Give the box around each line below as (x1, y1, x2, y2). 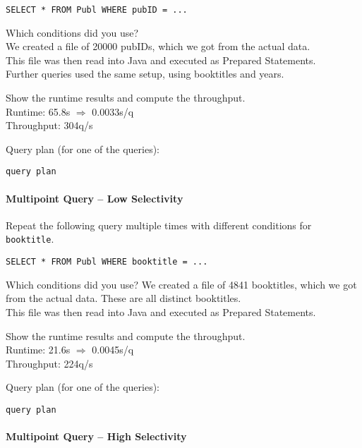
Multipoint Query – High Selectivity (6, 429, 187, 444)
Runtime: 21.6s (6, 342, 71, 357)
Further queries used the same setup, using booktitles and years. (6, 66, 284, 81)
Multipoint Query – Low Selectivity (6, 190, 183, 205)
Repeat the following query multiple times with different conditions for (6, 217, 312, 232)
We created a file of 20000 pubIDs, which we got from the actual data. (6, 39, 310, 54)
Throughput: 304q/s (6, 118, 93, 133)
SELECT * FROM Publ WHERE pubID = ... (6, 5, 188, 15)
